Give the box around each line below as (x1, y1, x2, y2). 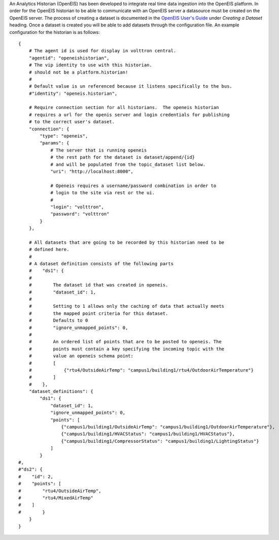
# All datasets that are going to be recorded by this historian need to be (28, 239, 225, 245)
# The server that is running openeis (50, 147, 147, 153)
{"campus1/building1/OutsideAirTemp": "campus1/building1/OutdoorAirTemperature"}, (61, 424, 275, 430)
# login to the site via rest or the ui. (50, 190, 155, 196)
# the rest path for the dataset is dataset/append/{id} (50, 155, 195, 160)
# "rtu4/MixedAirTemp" (18, 495, 94, 500)
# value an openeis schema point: (28, 353, 134, 359)
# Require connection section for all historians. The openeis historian (28, 104, 219, 111)
